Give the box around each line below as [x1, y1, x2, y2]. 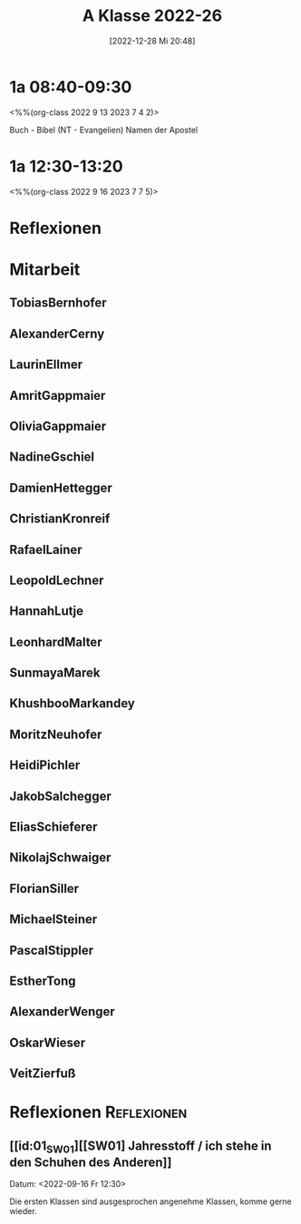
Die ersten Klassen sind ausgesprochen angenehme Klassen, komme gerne [9, 1196, 292, 1207]
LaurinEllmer [9, 357, 83, 373]
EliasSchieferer [9, 820, 98, 835]
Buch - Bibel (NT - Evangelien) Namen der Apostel [9, 124, 199, 135]
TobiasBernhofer [9, 296, 107, 311]
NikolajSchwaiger [9, 850, 112, 866]
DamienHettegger [9, 480, 113, 495]
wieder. [9, 1206, 38, 1217]
